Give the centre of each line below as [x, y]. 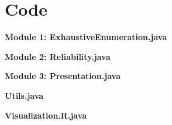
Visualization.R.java [46, 115]
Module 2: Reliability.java [58, 56]
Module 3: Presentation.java [63, 76]
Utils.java [24, 95]
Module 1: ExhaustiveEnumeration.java [86, 37]
